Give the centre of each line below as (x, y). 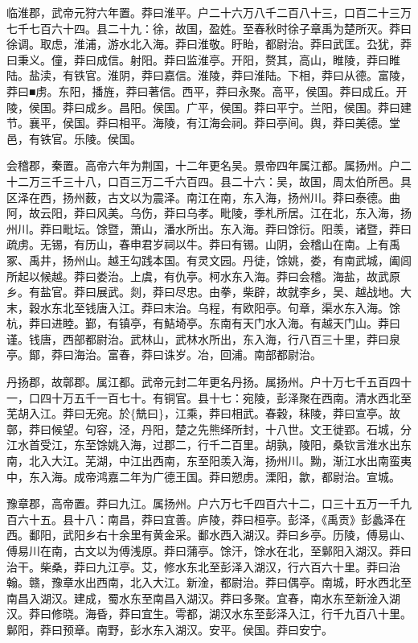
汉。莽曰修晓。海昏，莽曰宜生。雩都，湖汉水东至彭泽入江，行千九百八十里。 (209, 614)
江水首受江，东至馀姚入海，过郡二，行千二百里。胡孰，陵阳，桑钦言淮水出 (203, 445)
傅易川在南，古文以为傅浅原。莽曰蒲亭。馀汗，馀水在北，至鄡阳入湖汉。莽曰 (209, 550)
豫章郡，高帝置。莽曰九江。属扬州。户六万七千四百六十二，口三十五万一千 (203, 503)
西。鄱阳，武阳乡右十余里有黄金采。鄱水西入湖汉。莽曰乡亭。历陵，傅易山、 (209, 535)
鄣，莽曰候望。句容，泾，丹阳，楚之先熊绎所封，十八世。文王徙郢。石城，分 (209, 429)
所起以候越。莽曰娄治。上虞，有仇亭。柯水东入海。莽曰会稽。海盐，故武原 (203, 276)
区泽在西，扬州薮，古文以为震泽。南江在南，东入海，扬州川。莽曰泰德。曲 (203, 197)
